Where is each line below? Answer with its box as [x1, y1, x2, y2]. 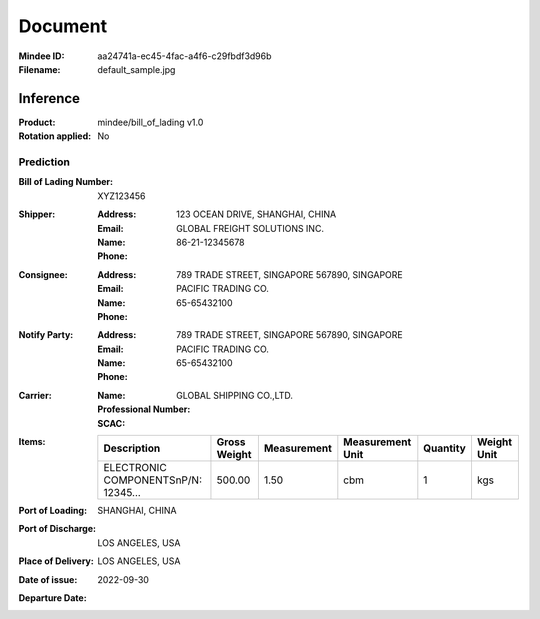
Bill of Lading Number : [18, 176, 114, 188]
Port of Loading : [18, 505, 88, 517]
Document [18, 15, 108, 37]
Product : [18, 116, 56, 128]
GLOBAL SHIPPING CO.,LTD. [176, 389, 294, 401]
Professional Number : [97, 403, 191, 415]
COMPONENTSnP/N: [103, 473, 202, 487]
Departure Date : [18, 591, 87, 604]
